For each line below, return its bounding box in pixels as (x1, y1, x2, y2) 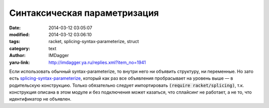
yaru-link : (9, 59, 30, 65)
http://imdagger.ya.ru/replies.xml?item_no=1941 (48, 59, 146, 65)
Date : (9, 25, 21, 31)
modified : (9, 31, 30, 37)
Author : (9, 53, 26, 58)
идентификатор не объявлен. (9, 96, 72, 102)
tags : (9, 39, 20, 45)
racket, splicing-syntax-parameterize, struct (48, 39, 139, 45)
